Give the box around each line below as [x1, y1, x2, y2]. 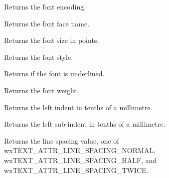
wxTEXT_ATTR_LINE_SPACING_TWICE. [4, 165, 149, 175]
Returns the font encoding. [4, 1, 86, 11]
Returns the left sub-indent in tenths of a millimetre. [4, 119, 166, 129]
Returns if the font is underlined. [4, 68, 105, 79]
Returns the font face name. [4, 18, 90, 28]
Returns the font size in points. [4, 35, 99, 45]
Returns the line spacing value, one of [4, 135, 119, 146]
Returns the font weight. [4, 85, 79, 95]
